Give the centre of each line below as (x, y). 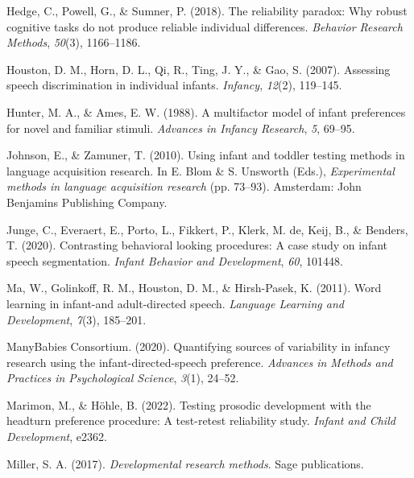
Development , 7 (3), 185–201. (77, 319)
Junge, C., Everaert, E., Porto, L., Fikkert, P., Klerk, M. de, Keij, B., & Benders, (207, 229)
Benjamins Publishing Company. (87, 202)
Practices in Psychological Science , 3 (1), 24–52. (123, 378)
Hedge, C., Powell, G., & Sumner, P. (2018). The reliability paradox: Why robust (207, 10)
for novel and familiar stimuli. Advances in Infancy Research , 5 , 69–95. (181, 128)
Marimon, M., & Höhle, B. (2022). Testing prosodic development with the (189, 404)
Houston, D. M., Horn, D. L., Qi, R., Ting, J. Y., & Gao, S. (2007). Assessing (199, 69)
